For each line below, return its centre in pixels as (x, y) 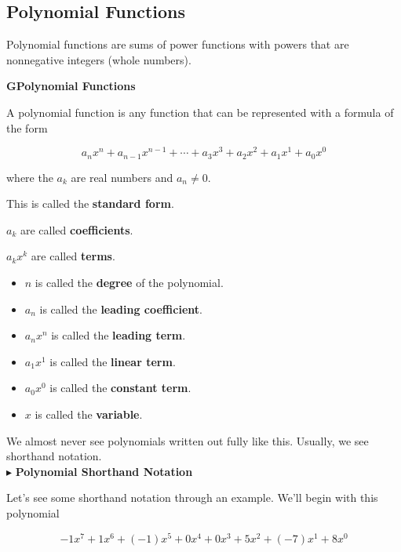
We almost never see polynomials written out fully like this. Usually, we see (188, 440)
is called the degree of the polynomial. (129, 283)
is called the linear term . (113, 361)
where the (30, 177)
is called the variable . (89, 414)
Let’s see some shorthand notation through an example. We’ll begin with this (192, 498)
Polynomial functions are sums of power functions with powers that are (178, 44)
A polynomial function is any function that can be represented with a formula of (200, 112)
